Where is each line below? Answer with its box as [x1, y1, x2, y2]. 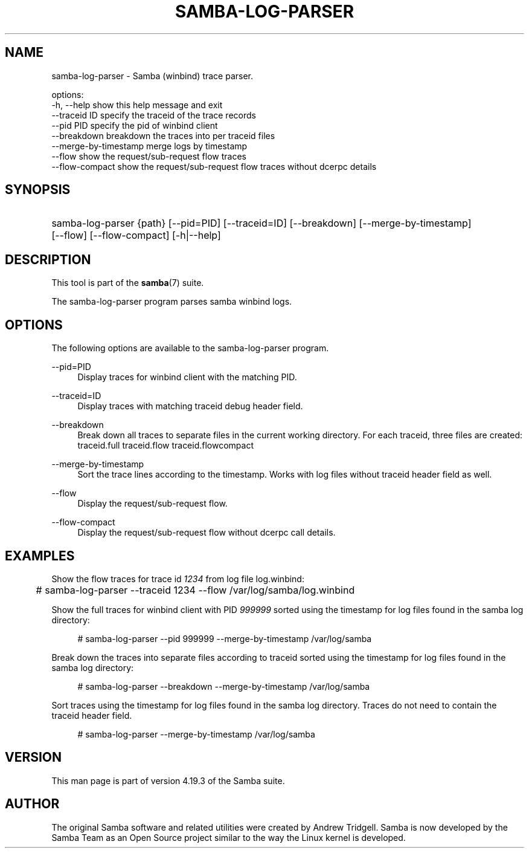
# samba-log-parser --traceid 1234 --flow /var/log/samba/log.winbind [36, 583, 355, 596]
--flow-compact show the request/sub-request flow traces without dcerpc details [51, 161, 377, 172]
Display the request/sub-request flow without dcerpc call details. [77, 527, 336, 538]
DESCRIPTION [5, 251, 91, 267]
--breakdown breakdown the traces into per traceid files [51, 130, 275, 141]
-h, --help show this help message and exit [51, 99, 223, 110]
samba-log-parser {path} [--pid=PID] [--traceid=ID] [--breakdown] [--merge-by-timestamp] [51, 217, 472, 230]
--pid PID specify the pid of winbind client [51, 120, 218, 131]
